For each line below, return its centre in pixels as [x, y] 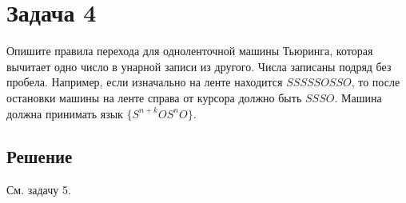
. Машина [358, 97]
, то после [376, 82]
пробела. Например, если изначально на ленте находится [145, 82]
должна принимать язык [65, 113]
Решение [40, 156]
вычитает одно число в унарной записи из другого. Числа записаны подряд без [199, 66]
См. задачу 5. [39, 190]
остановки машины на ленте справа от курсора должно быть [154, 97]
